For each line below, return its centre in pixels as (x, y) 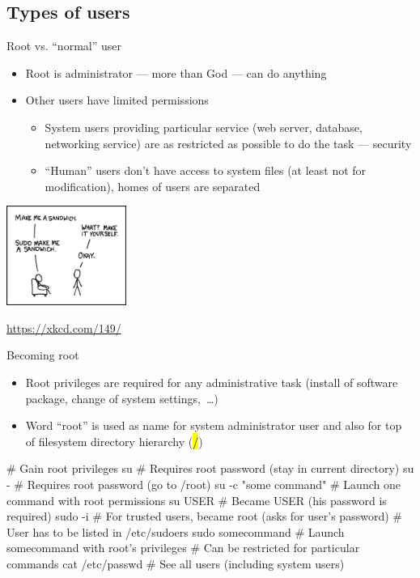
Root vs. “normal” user (64, 46)
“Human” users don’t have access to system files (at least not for (206, 170)
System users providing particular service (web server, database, (204, 127)
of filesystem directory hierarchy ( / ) (114, 441)
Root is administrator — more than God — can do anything (176, 72)
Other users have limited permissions (117, 100)
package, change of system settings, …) (122, 398)
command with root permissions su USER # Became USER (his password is (197, 500)
